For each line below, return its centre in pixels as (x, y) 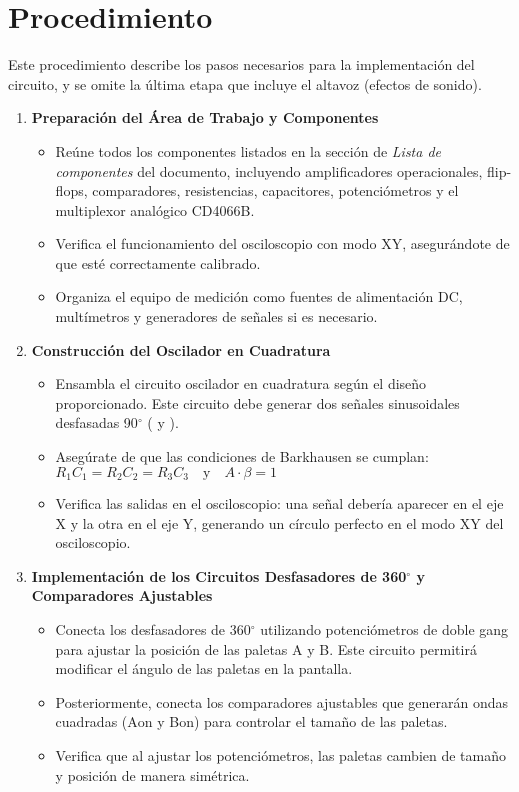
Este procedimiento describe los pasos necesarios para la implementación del (241, 64)
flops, (71, 190)
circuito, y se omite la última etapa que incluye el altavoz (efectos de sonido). (245, 83)
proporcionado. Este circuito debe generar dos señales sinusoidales (257, 402)
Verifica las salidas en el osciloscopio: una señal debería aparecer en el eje (279, 503)
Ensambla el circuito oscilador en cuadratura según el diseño (241, 383)
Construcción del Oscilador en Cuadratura (181, 349)
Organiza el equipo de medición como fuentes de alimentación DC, (259, 296)
